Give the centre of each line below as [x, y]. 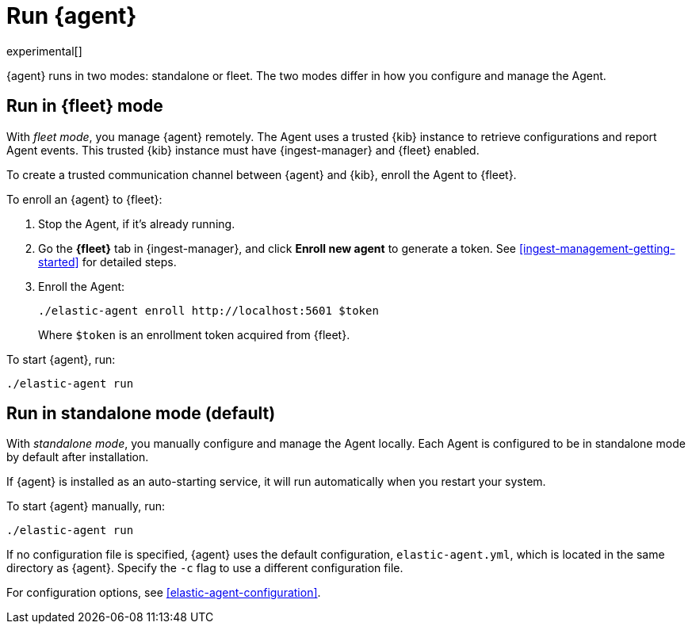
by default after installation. [78, 457]
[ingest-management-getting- [597, 248]
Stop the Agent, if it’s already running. [137, 223]
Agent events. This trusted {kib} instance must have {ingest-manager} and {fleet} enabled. [243, 150]
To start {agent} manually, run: [86, 506]
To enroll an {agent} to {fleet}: [84, 199]
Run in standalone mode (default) [141, 414]
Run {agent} [72, 16]
